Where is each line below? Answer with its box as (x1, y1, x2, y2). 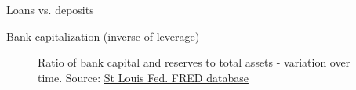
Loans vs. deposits (6, 2, 94, 17)
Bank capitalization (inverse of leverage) (6, 27, 200, 44)
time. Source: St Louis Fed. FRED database (38, 69, 249, 85)
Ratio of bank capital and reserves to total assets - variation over (38, 54, 351, 70)
